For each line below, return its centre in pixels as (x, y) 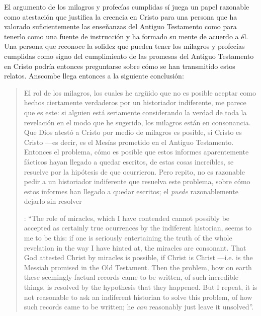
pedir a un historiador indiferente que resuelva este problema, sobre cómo (137, 181)
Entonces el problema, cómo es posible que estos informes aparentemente (136, 152)
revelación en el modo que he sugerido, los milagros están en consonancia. (137, 122)
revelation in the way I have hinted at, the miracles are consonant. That (135, 247)
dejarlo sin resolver (53, 201)
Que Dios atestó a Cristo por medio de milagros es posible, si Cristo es (133, 132)
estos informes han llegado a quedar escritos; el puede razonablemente (131, 191)
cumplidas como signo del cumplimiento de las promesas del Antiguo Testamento (129, 56)
